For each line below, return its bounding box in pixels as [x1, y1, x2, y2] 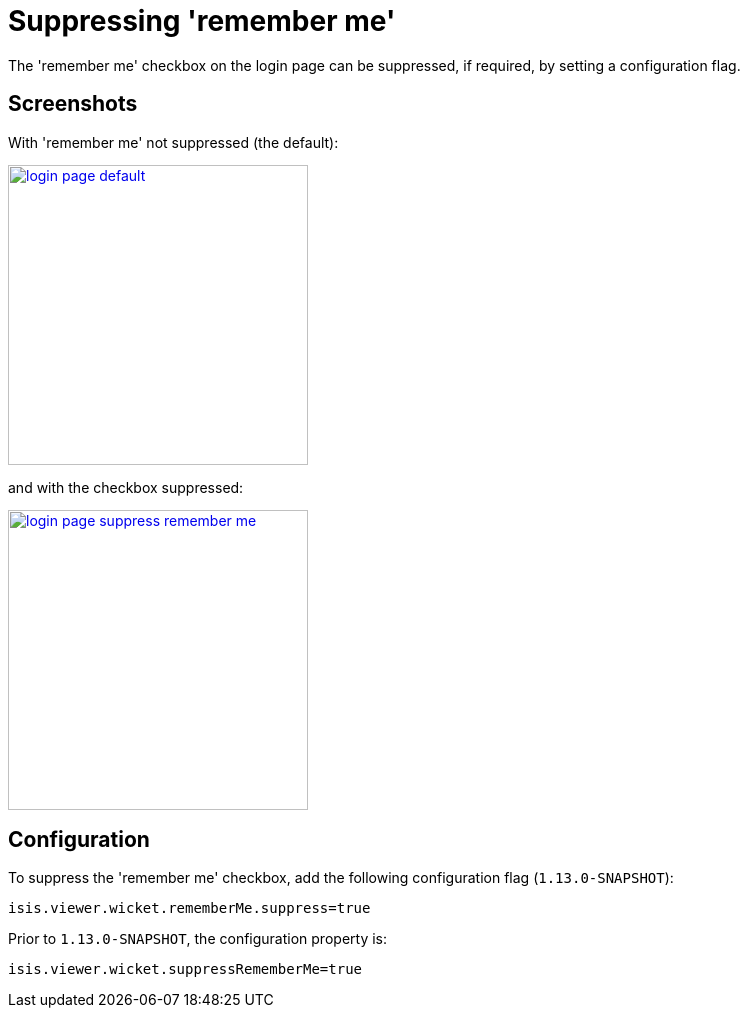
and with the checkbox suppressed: [8, 478, 244, 496]
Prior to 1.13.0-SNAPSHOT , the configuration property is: [8, 930, 387, 948]
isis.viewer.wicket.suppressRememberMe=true [8, 961, 363, 978]
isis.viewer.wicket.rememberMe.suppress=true [8, 900, 371, 917]
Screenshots [8, 91, 138, 117]
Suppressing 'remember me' [8, 4, 396, 38]
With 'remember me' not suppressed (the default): [8, 133, 339, 151]
